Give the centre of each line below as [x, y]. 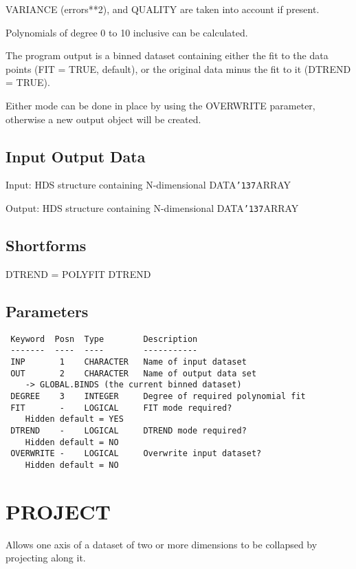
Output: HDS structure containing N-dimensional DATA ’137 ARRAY [152, 208]
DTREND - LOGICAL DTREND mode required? [129, 430]
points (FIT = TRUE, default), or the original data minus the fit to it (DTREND [178, 68]
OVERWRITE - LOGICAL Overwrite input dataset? [136, 454]
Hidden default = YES [74, 419]
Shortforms [46, 245]
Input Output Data [76, 156]
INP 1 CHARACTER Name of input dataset [129, 362]
